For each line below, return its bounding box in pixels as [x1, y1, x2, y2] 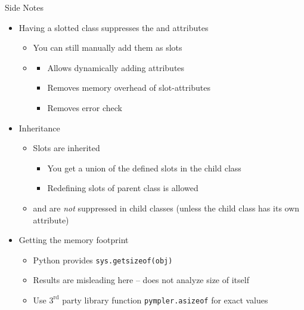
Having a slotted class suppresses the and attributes [18, 21, 209, 33]
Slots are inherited [33, 142, 100, 154]
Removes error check [47, 101, 122, 113]
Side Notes [5, 1, 44, 13]
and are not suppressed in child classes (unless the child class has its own [33, 201, 300, 214]
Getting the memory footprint [18, 234, 129, 246]
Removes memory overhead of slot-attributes [47, 81, 210, 94]
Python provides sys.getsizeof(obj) [33, 253, 173, 266]
